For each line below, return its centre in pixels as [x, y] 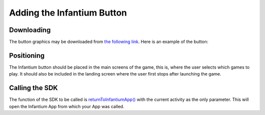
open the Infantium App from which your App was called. [67, 106]
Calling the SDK [34, 88]
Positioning [27, 55]
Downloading [30, 30]
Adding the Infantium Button [68, 13]
